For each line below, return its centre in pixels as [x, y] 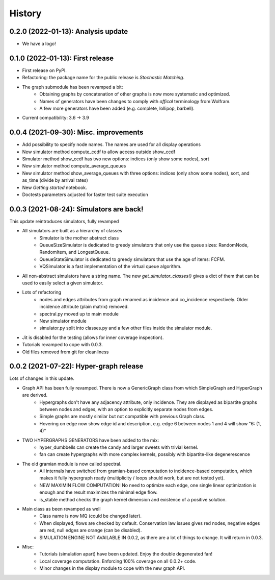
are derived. [35, 395]
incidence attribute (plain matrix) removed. [84, 307]
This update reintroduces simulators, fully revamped [64, 221]
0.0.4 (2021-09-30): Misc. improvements [76, 132]
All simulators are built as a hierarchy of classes [72, 231]
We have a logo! [39, 44]
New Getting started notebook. [55, 187]
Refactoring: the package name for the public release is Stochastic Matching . [103, 78]
